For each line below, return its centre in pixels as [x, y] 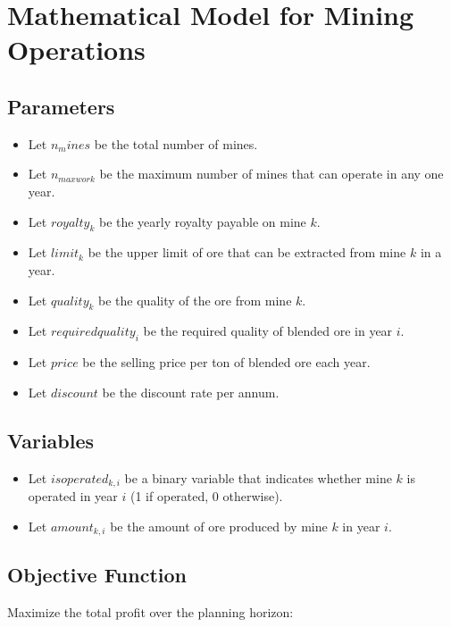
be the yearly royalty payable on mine [202, 221]
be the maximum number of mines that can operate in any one [271, 174]
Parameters [61, 106]
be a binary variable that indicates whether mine [258, 477]
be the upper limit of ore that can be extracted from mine [247, 252]
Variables [51, 440]
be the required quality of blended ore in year [268, 331]
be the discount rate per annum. [191, 392]
